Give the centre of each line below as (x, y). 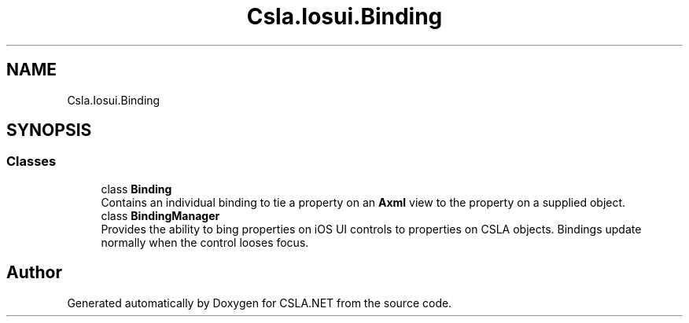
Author (34, 273)
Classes (31, 161)
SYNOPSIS (49, 130)
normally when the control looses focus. (205, 242)
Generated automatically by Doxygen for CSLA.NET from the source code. (260, 303)
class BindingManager (160, 215)
